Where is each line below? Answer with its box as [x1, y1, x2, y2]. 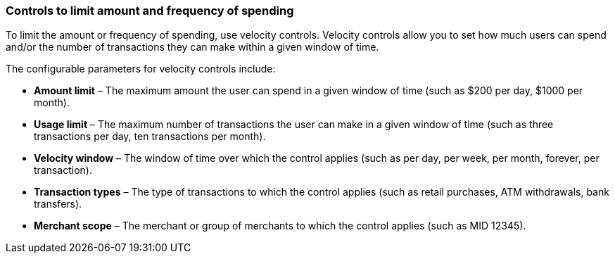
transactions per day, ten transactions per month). [34, 130, 266, 143]
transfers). [34, 198, 82, 210]
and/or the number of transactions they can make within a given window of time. [6, 41, 379, 53]
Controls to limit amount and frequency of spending [6, 4, 294, 18]
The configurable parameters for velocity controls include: [6, 63, 276, 75]
